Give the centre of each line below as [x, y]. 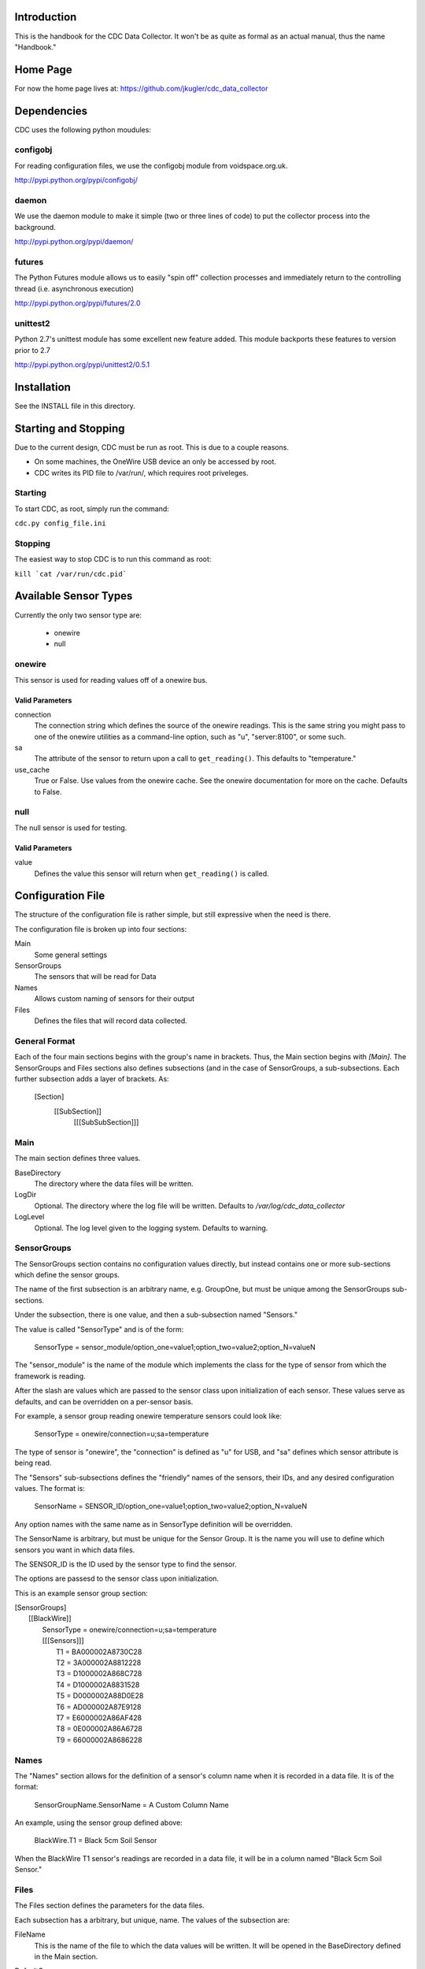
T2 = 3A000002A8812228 [99, 1663]
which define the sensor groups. [67, 1275]
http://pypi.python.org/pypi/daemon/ [74, 242]
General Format [45, 1041]
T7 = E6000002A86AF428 [99, 1718]
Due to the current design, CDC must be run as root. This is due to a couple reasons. [152, 447]
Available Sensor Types [74, 596]
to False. [48, 792]
